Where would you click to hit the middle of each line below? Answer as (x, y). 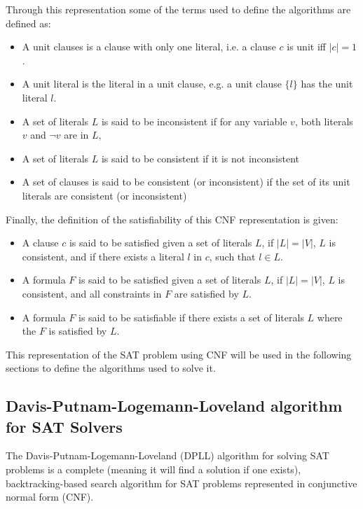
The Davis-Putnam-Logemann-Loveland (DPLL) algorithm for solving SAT (167, 455)
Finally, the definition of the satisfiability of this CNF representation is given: (172, 219)
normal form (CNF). (50, 497)
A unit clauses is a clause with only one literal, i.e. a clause (149, 47)
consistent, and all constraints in (92, 293)
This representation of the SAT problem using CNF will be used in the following (179, 354)
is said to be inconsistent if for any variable (194, 121)
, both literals (324, 121)
